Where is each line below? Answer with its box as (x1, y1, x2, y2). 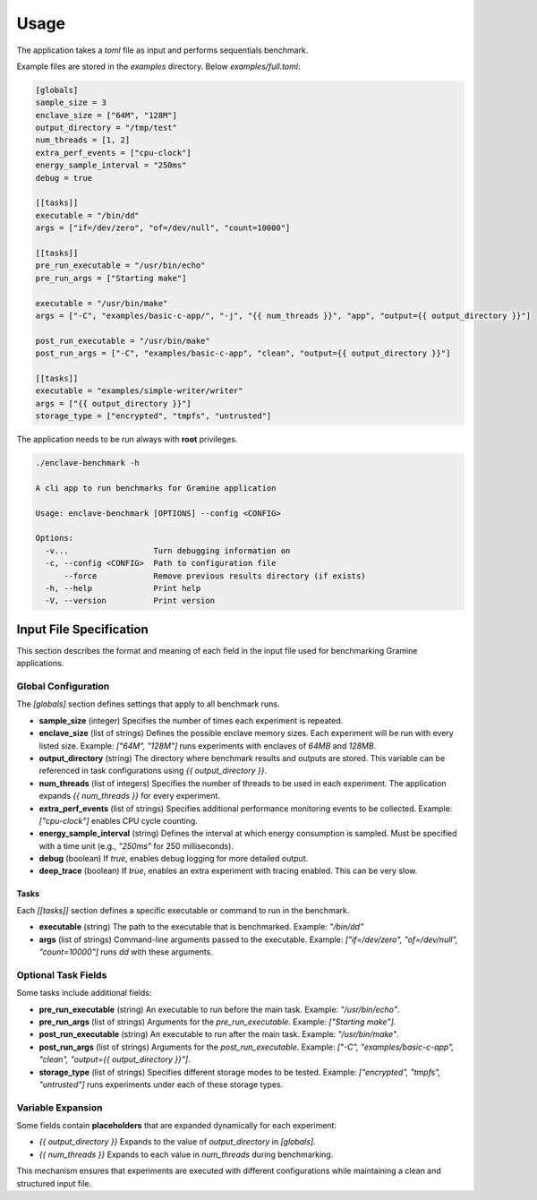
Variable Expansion (16, 1101, 103, 1114)
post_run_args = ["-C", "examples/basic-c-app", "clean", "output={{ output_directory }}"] (35, 348, 451, 358)
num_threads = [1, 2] (35, 135, 131, 145)
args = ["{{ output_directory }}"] (35, 399, 192, 408)
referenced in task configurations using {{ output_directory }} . (38, 766, 268, 776)
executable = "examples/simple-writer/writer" (35, 386, 243, 396)
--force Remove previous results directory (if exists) (64, 570, 366, 581)
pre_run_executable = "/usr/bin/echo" (35, 261, 206, 270)
